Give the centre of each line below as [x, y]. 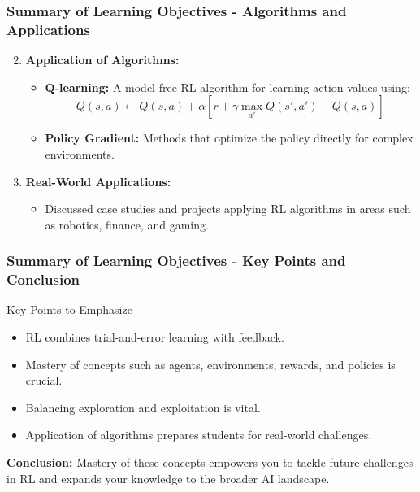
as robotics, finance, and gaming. [127, 224]
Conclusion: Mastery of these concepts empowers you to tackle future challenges [210, 462]
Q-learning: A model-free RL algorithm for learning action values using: [227, 87]
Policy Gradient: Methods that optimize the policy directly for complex [229, 138]
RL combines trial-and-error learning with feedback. [155, 337]
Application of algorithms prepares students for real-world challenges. [199, 435]
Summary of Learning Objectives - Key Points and [176, 261]
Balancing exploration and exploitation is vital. [143, 407]
